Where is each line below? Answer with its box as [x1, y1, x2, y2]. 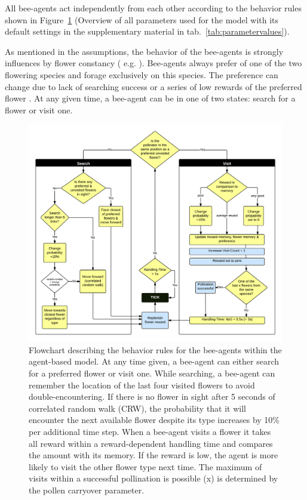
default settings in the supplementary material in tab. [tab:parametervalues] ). [5, 25, 290, 38]
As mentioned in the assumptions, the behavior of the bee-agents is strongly [5, 45, 284, 57]
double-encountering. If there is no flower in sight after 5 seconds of [29, 390, 275, 403]
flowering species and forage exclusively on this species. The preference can [5, 68, 278, 81]
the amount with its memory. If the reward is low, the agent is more [29, 449, 278, 461]
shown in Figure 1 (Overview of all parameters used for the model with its [5, 13, 279, 26]
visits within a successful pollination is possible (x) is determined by [29, 472, 278, 484]
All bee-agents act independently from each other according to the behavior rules [5, 2, 302, 14]
